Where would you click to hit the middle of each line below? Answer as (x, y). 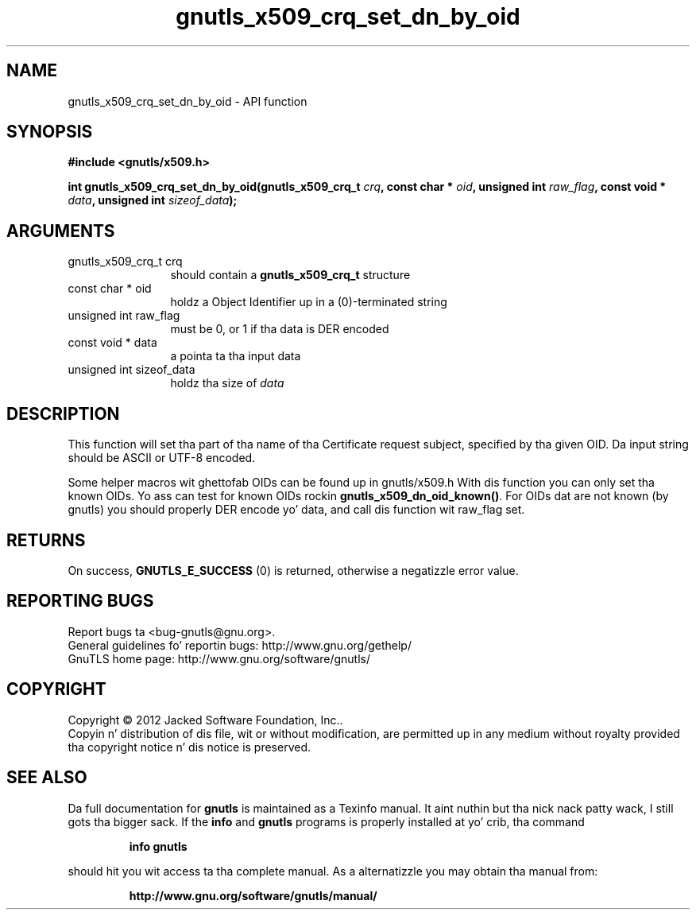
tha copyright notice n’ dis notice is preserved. (189, 747)
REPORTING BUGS (80, 601)
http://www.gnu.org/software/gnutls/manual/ (253, 895)
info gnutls (158, 846)
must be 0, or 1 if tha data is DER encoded (280, 329)
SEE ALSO (47, 778)
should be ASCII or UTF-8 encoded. (162, 458)
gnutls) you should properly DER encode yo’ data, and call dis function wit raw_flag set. (296, 510)
